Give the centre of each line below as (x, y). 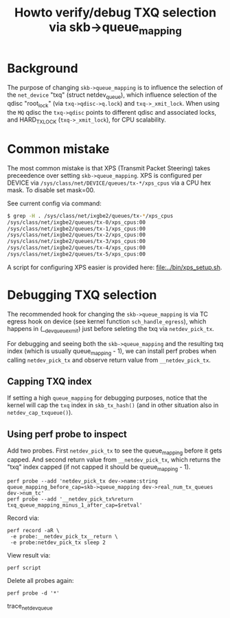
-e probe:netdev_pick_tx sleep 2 (58, 542)
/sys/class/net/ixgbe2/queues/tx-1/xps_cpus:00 (77, 229)
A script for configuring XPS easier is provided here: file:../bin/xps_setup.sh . (115, 267)
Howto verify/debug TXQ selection (115, 13)
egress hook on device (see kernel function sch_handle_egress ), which (107, 321)
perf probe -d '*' (33, 593)
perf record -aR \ (33, 530)
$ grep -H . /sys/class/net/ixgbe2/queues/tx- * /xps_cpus (90, 216)
